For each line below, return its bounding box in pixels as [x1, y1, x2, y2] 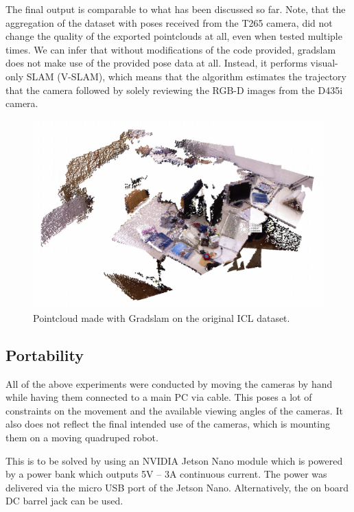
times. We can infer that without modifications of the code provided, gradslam [5, 42, 336, 56]
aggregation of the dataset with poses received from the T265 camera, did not [5, 15, 333, 30]
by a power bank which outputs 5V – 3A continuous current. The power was [5, 467, 327, 481]
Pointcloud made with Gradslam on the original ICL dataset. [33, 310, 290, 325]
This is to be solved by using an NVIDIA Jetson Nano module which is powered [5, 453, 343, 467]
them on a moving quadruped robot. [5, 430, 158, 445]
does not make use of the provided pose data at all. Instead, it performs [5, 56, 307, 70]
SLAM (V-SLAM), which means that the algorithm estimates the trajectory [26, 69, 346, 83]
